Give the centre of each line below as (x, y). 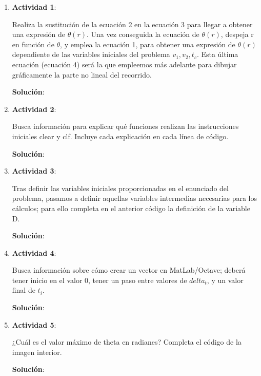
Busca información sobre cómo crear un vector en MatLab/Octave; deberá (129, 270)
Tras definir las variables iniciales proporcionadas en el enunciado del (120, 188)
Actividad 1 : (34, 7)
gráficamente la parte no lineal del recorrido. (82, 74)
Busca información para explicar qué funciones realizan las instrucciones (125, 126)
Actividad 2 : (34, 109)
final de (24, 290)
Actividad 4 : (34, 252)
